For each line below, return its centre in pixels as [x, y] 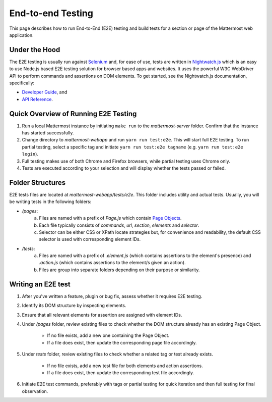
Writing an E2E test [40, 284]
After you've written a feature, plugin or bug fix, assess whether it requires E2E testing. [112, 296]
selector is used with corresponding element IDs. [90, 239]
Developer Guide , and [45, 92]
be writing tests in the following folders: [50, 202]
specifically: [22, 83]
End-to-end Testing [51, 13]
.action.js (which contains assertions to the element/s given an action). [112, 263]
